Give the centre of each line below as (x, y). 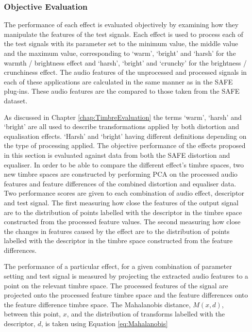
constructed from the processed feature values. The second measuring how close (122, 222)
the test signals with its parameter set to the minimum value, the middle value (121, 43)
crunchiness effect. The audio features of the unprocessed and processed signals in (126, 72)
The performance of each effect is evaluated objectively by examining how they (121, 25)
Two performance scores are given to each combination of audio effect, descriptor (124, 193)
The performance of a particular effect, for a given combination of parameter (118, 266)
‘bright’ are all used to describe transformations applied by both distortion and (122, 126)
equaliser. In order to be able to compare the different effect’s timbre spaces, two (124, 164)
